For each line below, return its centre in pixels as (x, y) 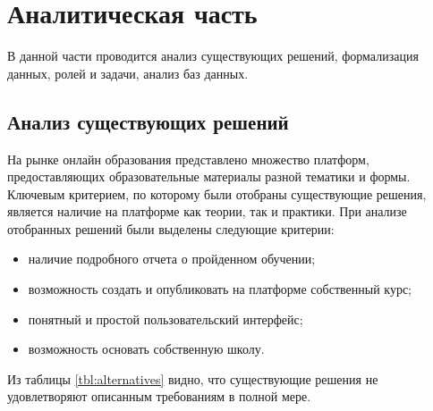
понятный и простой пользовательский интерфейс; (166, 319)
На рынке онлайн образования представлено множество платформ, (188, 159)
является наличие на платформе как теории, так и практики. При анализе (207, 211)
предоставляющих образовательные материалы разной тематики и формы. (209, 176)
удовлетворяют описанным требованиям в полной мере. (159, 396)
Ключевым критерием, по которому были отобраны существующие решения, (217, 193)
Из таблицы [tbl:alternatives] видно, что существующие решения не (193, 378)
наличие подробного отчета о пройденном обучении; (172, 259)
